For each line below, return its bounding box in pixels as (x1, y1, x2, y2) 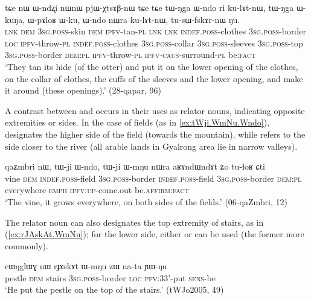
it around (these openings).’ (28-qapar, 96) (5, 84, 161, 97)
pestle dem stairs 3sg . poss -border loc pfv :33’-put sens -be (5, 271, 216, 284)
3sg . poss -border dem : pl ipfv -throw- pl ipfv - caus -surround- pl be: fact (5, 48, 256, 61)
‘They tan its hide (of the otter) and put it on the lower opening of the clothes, (5, 60, 298, 72)
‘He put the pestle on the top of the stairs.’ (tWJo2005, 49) (5, 283, 224, 296)
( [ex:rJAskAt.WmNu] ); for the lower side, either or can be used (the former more (5, 228, 304, 240)
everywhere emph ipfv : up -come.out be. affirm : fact (5, 184, 189, 196)
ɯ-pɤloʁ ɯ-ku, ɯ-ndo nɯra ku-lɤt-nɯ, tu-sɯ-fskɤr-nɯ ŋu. (27, 13, 240, 25)
